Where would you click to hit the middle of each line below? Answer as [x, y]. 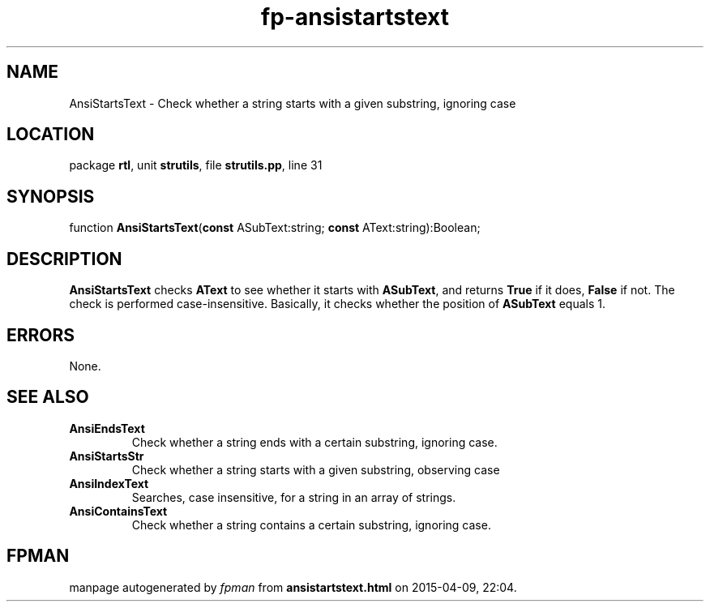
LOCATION [51, 135]
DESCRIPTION [64, 259]
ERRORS [41, 335]
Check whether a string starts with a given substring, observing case [316, 469]
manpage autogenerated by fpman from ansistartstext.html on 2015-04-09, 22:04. [293, 587]
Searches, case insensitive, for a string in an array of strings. [294, 497]
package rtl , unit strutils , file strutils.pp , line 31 [196, 165]
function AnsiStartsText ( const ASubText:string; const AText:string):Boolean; [275, 228]
